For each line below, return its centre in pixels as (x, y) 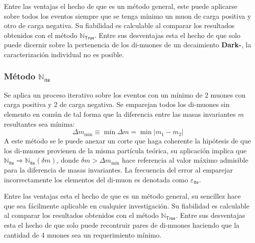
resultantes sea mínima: (39, 123)
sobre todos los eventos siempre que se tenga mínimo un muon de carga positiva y (127, 16)
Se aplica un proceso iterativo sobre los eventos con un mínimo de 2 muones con (125, 94)
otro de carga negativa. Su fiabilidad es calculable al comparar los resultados (119, 25)
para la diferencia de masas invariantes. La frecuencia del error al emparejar (119, 169)
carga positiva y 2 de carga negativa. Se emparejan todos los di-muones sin (117, 104)
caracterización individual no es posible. (64, 54)
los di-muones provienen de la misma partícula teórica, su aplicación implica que (125, 150)
